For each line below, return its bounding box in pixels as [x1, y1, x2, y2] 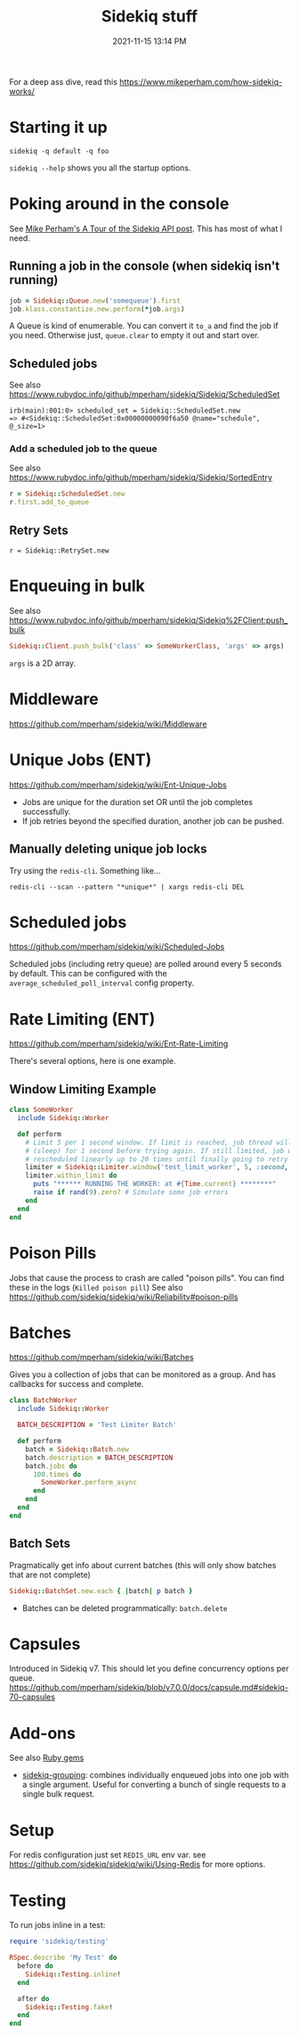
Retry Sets [9, 522, 69, 537]
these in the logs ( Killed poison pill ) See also [9, 1282, 184, 1292]
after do [17, 1994, 50, 2003]
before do [17, 1962, 53, 1971]
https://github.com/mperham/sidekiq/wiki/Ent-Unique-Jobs [9, 779, 227, 790]
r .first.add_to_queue [9, 498, 90, 507]
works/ [9, 86, 36, 96]
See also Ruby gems [9, 1752, 85, 1764]
